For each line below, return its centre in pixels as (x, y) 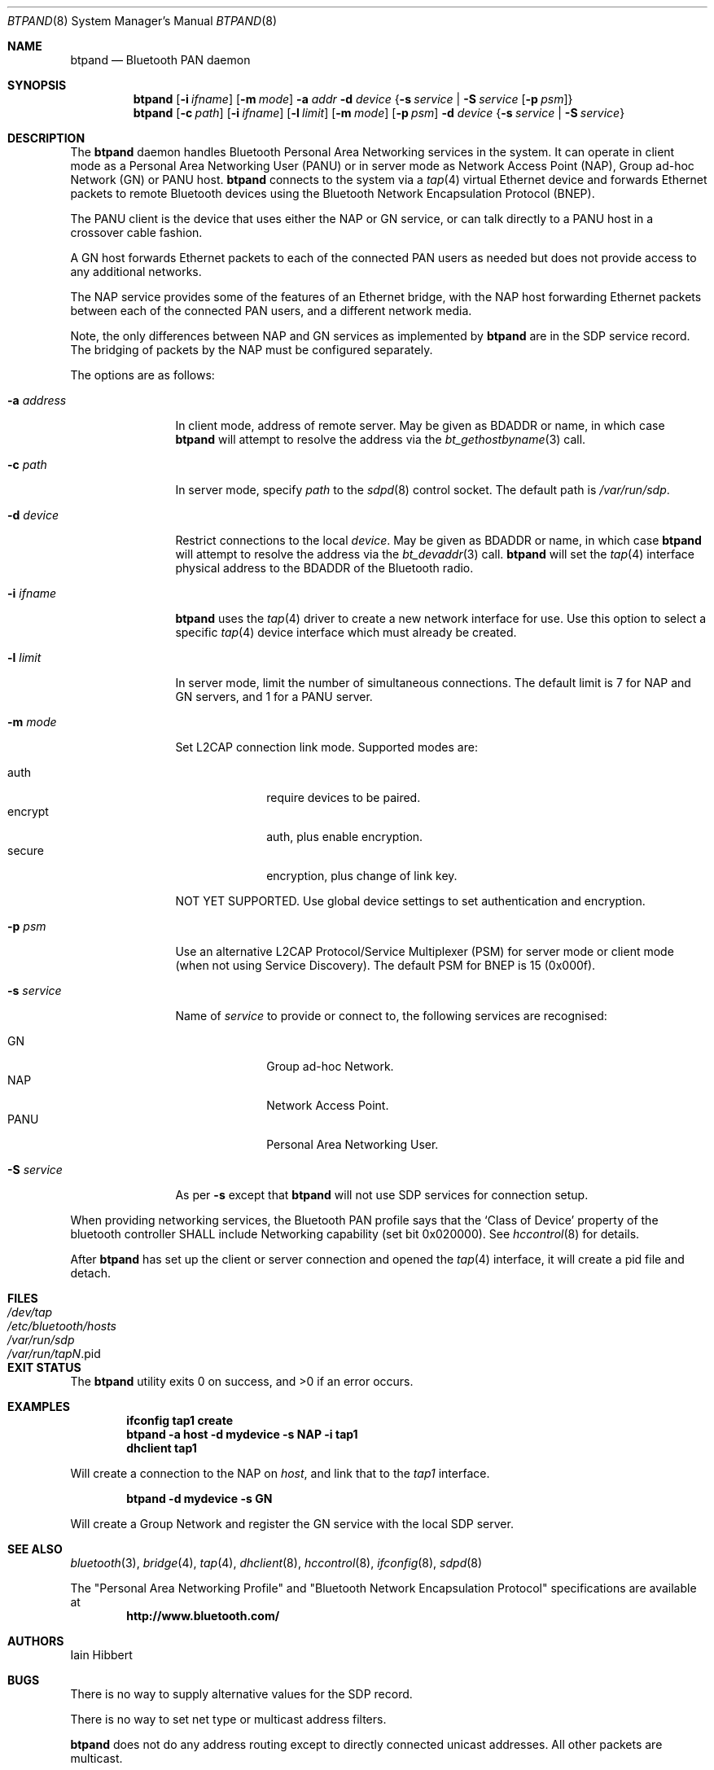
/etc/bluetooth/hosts (62, 1326)
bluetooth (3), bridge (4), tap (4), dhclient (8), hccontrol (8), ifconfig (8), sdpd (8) (276, 1563)
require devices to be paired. (344, 797)
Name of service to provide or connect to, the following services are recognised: (391, 1016)
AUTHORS (36, 1641)
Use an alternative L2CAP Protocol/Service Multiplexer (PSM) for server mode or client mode (425, 951)
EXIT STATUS (44, 1367)
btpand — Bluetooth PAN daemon (160, 60)
